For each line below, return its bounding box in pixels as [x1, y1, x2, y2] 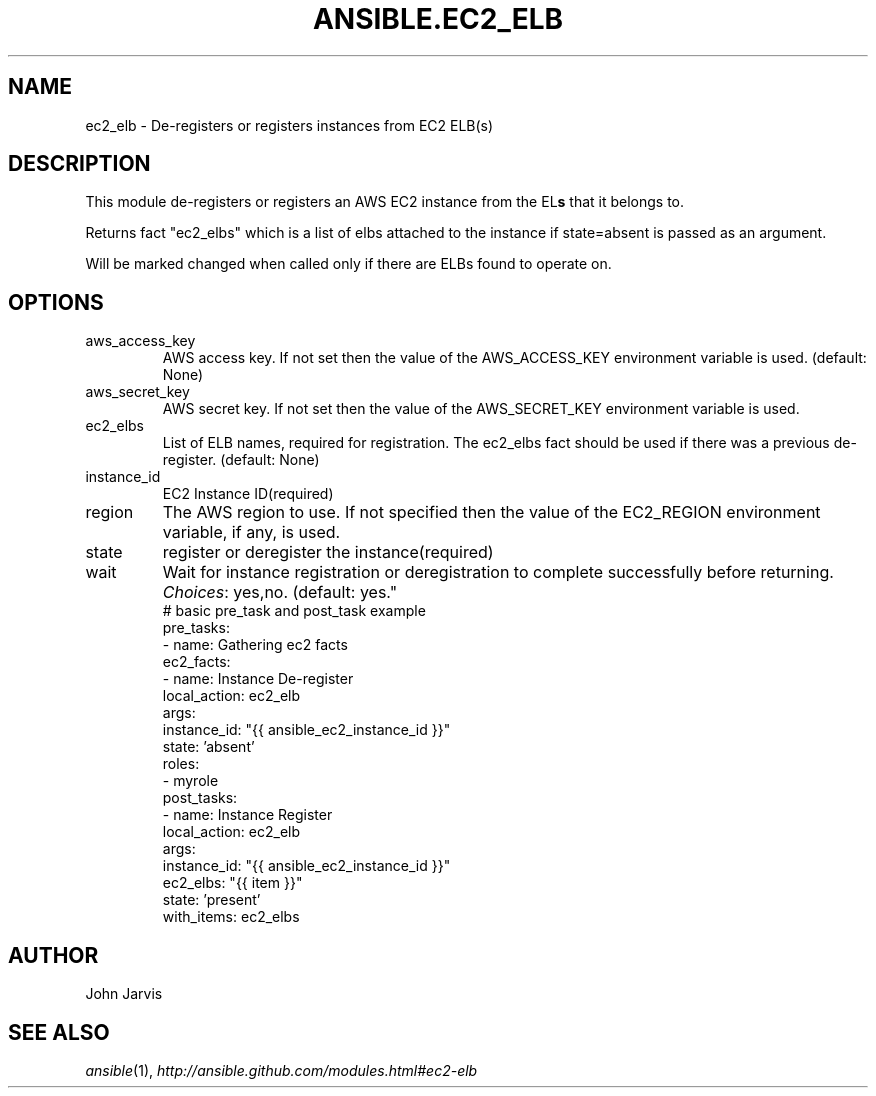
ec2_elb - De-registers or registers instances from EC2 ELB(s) [85, 116, 494, 134]
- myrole [162, 772, 219, 790]
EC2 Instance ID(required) [162, 485, 334, 503]
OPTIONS [8, 289, 104, 315]
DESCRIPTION [8, 151, 151, 177]
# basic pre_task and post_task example [162, 602, 426, 620]
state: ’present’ [162, 891, 261, 909]
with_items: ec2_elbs [162, 908, 300, 926]
